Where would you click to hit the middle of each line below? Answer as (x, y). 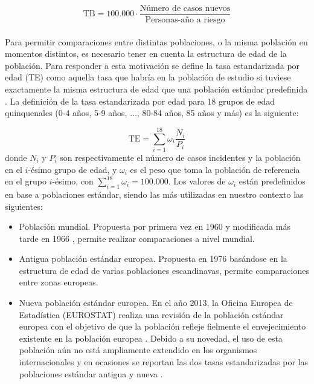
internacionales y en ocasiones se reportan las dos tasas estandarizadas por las (163, 362)
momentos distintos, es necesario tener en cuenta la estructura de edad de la (146, 54)
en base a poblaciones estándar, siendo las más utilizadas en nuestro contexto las (154, 194)
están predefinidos (272, 181)
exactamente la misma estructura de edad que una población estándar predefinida (156, 89)
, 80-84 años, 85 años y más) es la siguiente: (218, 113)
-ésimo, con (73, 181)
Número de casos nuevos (185, 8)
